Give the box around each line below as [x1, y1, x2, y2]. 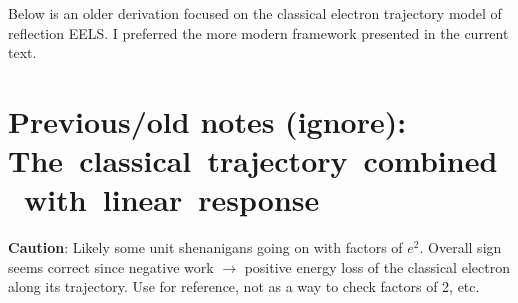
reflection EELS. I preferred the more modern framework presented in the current [8, 22, 509, 43]
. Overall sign [419, 237, 502, 258]
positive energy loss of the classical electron [244, 256, 510, 277]
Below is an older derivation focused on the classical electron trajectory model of [8, 3, 502, 23]
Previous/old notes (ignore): [8, 100, 407, 141]
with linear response [24, 179, 320, 220]
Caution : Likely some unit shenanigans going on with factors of [8, 237, 403, 258]
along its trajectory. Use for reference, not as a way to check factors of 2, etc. [8, 276, 480, 297]
